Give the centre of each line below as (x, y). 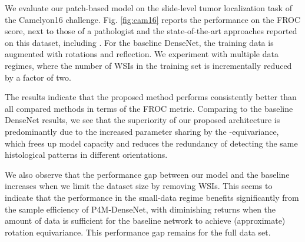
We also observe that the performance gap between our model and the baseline (147, 174)
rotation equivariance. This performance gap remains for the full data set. (138, 232)
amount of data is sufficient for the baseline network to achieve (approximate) (145, 221)
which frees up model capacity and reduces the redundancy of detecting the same (151, 143)
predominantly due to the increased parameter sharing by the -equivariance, (142, 131)
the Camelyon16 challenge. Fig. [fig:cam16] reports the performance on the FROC (153, 19)
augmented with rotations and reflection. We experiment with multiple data (142, 54)
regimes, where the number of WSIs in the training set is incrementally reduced (148, 65)
